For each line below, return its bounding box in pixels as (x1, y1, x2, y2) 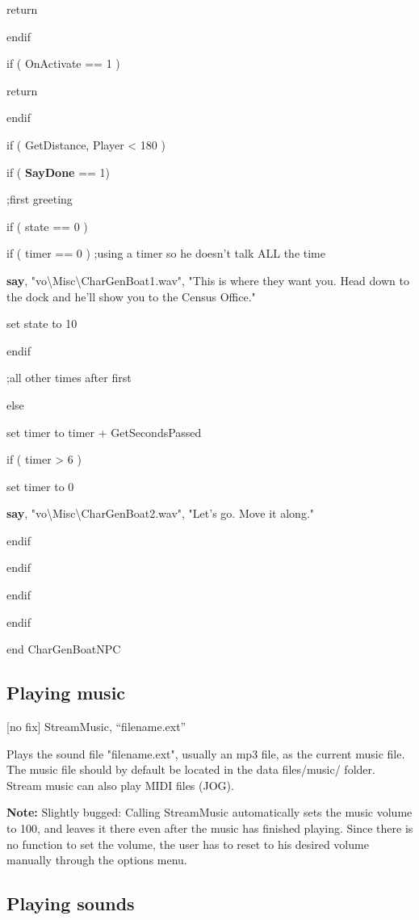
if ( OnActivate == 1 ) (6, 55, 120, 72)
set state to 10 (6, 315, 78, 332)
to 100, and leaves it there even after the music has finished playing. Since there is (6, 820, 413, 837)
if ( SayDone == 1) (6, 163, 111, 180)
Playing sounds (6, 891, 135, 916)
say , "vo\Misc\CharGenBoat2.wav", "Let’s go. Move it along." (6, 505, 315, 522)
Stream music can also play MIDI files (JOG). (6, 776, 234, 793)
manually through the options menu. (6, 851, 187, 868)
